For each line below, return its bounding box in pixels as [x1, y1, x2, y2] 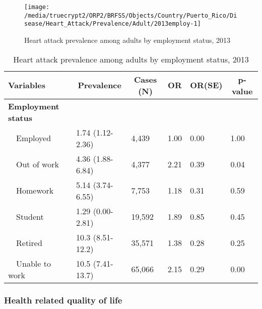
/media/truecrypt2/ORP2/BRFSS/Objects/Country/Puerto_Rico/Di [24, 12, 237, 19]
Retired [16, 237, 42, 249]
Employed [16, 132, 51, 144]
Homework [16, 184, 54, 197]
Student [16, 211, 44, 223]
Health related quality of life [4, 294, 122, 306]
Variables [8, 79, 45, 91]
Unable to [16, 257, 51, 269]
